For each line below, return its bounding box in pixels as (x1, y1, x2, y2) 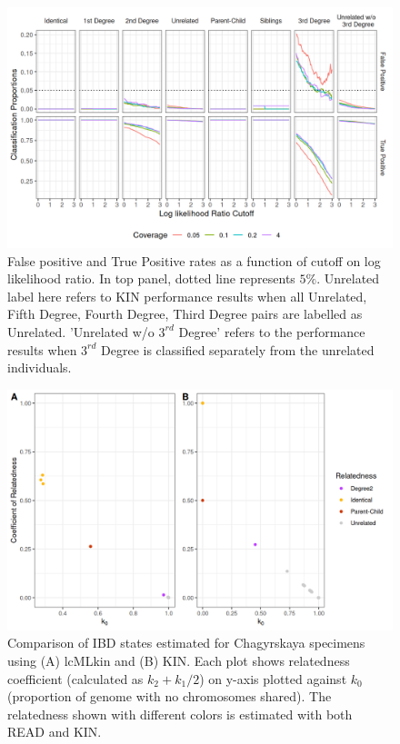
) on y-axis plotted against (199, 669, 347, 688)
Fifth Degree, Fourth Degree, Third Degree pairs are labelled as (7, 304, 363, 323)
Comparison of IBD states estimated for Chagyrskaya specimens (7, 633, 365, 652)
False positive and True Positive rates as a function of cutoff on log (7, 251, 381, 270)
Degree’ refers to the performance (178, 322, 365, 341)
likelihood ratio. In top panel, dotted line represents (7, 269, 295, 288)
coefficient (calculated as (7, 669, 144, 688)
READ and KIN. (7, 722, 102, 741)
